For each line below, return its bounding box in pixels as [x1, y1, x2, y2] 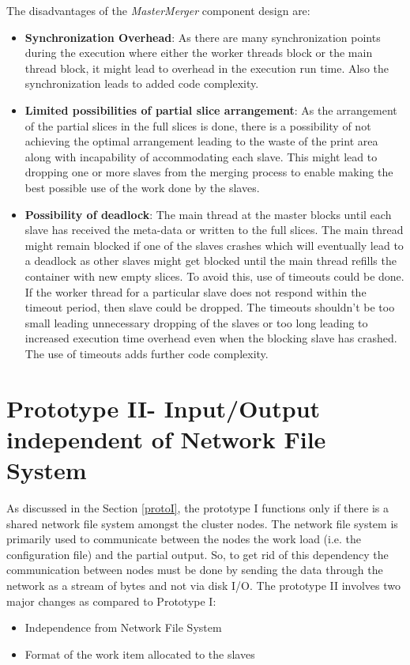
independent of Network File [6, 422, 326, 455]
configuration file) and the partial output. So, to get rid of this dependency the [6, 546, 389, 562]
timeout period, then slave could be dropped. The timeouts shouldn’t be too [24, 299, 395, 315]
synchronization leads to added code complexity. [24, 75, 259, 92]
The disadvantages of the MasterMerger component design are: [6, 2, 310, 18]
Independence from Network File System [24, 619, 222, 636]
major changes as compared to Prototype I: [6, 592, 216, 609]
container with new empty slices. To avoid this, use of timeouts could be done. [24, 267, 404, 284]
